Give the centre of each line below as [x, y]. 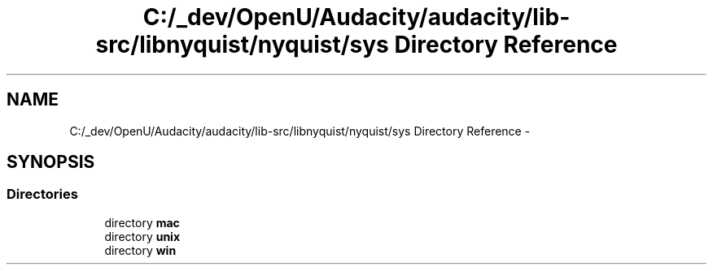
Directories [42, 194]
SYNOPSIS [51, 162]
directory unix [142, 236]
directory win [140, 250]
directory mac [142, 222]
